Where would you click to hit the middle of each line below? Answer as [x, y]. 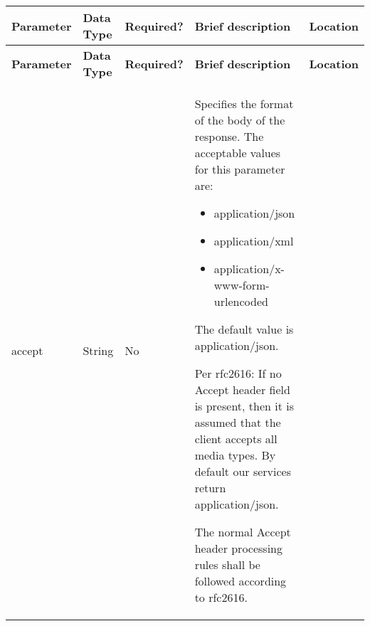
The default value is [244, 329]
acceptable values [238, 153]
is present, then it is [244, 406]
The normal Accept [243, 532]
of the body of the [240, 120]
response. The [229, 136]
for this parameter [240, 169]
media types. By [235, 455]
